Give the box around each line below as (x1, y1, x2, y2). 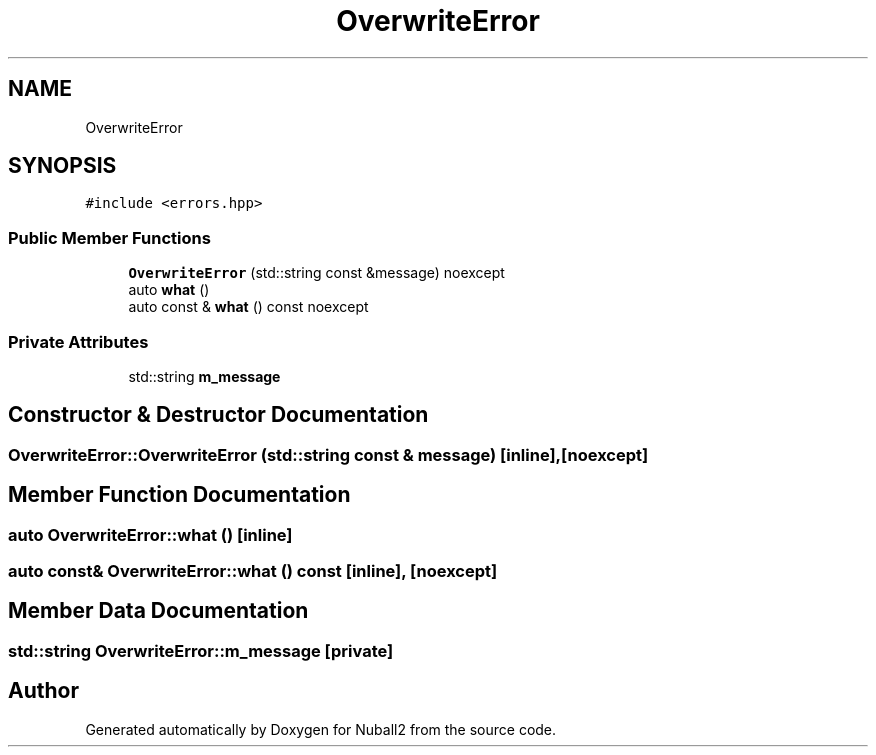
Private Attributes (8, 331, 149, 352)
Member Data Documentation (8, 598, 309, 624)
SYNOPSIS (8, 153, 117, 179)
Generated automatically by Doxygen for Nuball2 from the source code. (85, 720, 557, 738)
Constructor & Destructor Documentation (8, 402, 429, 428)
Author (8, 678, 79, 704)
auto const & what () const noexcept (128, 298, 369, 316)
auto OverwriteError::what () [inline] (8, 524, 293, 545)
